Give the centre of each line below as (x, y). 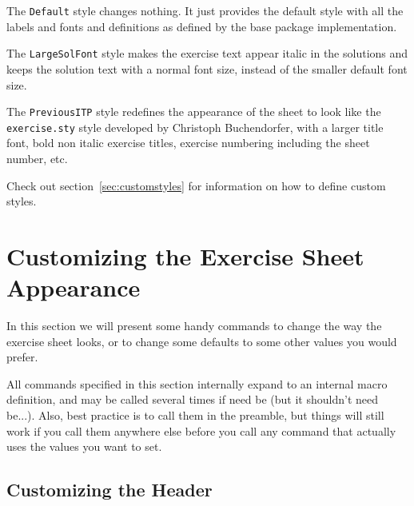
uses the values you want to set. (84, 446)
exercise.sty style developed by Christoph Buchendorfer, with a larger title (195, 127)
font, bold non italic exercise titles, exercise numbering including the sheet (188, 143)
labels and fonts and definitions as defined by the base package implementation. (202, 26)
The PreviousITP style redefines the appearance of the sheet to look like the (194, 112)
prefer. (22, 357)
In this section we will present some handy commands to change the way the (194, 326)
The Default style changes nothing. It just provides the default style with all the (205, 10)
